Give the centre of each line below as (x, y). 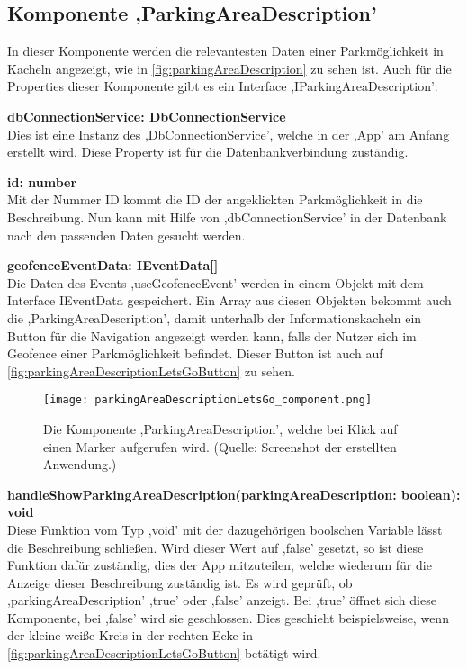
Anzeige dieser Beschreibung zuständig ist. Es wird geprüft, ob (180, 582)
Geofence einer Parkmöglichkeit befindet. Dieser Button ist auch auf (195, 353)
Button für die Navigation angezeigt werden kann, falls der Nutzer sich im (212, 335)
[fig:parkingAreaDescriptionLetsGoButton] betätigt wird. (164, 653)
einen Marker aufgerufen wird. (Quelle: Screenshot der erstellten (220, 446)
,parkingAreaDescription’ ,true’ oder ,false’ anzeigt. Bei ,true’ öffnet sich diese (222, 600)
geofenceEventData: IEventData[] (113, 265)
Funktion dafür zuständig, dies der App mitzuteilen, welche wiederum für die (220, 565)
